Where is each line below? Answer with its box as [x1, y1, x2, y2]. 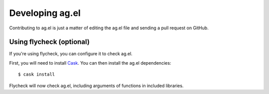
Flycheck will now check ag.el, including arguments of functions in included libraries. [9, 83, 184, 89]
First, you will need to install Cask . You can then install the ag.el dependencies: [9, 60, 171, 66]
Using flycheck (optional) [9, 38, 90, 46]
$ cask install [18, 72, 55, 77]
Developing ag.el [9, 7, 81, 18]
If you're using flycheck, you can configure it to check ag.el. [9, 51, 133, 57]
